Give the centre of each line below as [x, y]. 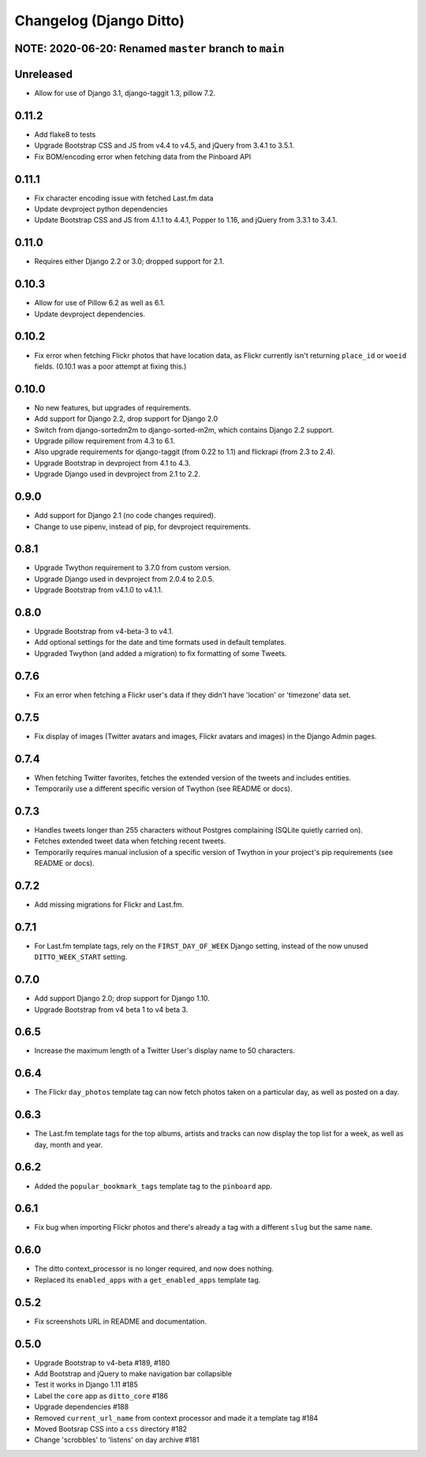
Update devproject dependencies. [90, 314]
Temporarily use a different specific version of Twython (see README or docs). [163, 788]
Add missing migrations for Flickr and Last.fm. [109, 905]
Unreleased [44, 74]
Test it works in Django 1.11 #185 [86, 1384]
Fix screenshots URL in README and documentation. [120, 1321]
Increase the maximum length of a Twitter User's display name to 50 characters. [164, 1051]
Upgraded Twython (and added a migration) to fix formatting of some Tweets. [161, 653]
